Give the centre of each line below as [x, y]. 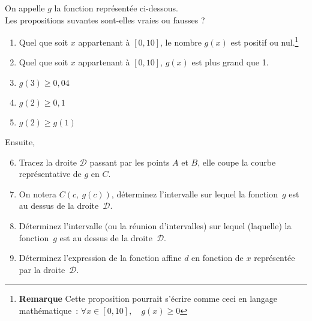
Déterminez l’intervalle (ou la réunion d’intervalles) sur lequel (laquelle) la [155, 226]
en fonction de [217, 258]
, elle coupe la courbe [237, 162]
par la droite [42, 269]
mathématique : [49, 310]
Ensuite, [20, 142]
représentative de [50, 174]
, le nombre [181, 42]
